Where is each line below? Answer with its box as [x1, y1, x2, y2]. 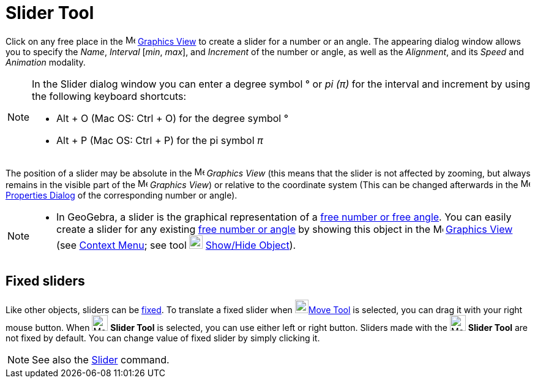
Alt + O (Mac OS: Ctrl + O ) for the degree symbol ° [56, 112, 289, 124]
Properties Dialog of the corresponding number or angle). [6, 189, 238, 200]
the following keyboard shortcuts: [32, 89, 187, 102]
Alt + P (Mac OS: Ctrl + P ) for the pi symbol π [56, 134, 263, 146]
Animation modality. [6, 56, 86, 67]
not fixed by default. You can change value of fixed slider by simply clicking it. [6, 332, 320, 343]
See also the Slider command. [32, 353, 170, 366]
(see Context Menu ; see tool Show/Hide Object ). [56, 238, 296, 251]
